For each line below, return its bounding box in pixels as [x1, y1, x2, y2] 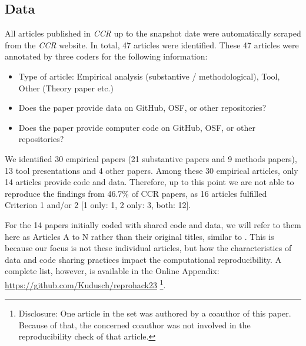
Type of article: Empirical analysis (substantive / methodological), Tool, [18, 70, 280, 82]
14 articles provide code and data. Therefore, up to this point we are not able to [5, 176, 294, 188]
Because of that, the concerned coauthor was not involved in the [18, 318, 251, 331]
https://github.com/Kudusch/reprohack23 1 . [5, 276, 166, 291]
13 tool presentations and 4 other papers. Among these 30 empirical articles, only [5, 164, 298, 176]
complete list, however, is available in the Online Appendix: [5, 265, 219, 277]
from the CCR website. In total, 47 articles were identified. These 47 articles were [5, 38, 299, 51]
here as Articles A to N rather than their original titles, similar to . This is [5, 230, 274, 242]
